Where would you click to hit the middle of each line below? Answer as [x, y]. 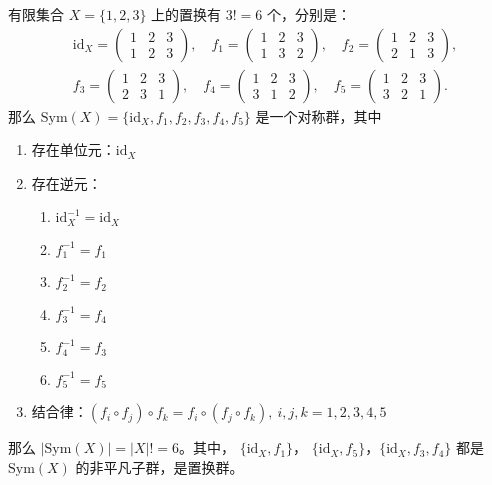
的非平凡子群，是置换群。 [159, 467]
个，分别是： [308, 14]
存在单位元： [73, 149]
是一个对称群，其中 [318, 115]
